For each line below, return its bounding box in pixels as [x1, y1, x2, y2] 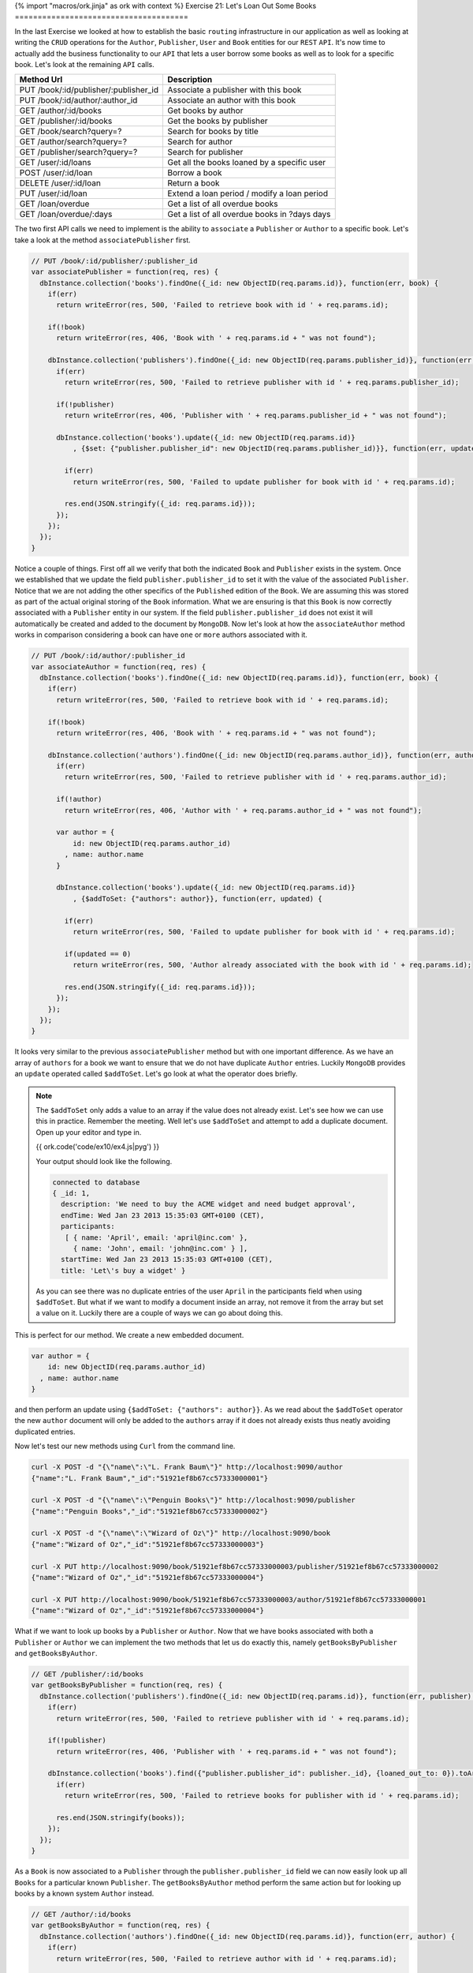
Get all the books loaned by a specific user [166, 157, 326, 168]
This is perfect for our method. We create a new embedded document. [14, 1330, 244, 1339]
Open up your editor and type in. [35, 1127, 142, 1136]
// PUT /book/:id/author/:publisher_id [31, 651, 185, 661]
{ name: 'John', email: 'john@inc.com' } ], [73, 1244, 248, 1252]
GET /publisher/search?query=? [19, 147, 138, 158]
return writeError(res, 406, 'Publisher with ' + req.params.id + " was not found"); [56, 1746, 397, 1756]
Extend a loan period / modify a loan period [166, 188, 329, 199]
